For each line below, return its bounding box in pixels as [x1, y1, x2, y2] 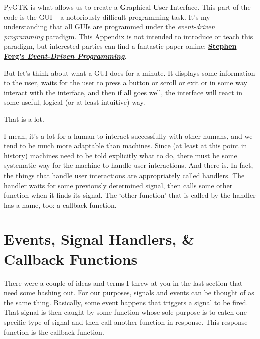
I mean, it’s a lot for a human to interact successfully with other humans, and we [4, 130, 253, 141]
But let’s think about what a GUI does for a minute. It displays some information [4, 67, 255, 78]
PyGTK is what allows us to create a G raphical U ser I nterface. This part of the [4, 2, 251, 12]
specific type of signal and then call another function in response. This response [4, 316, 248, 327]
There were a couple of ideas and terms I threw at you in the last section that [4, 277, 243, 288]
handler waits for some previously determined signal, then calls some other [4, 180, 233, 190]
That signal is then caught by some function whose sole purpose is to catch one [4, 307, 247, 317]
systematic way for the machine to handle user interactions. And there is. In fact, [4, 160, 253, 171]
